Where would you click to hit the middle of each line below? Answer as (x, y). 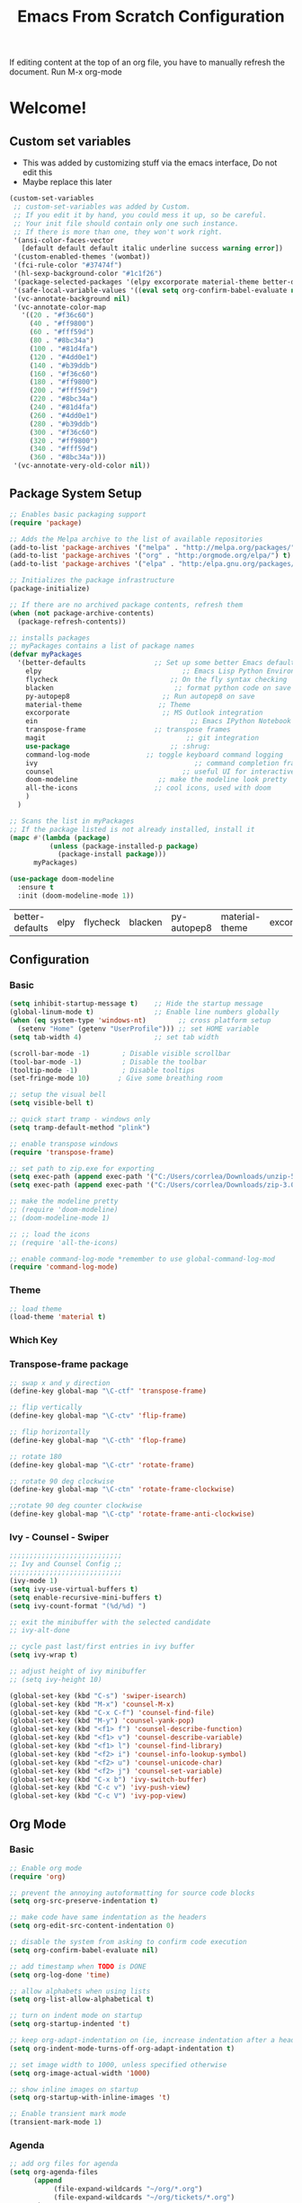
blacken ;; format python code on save (159, 688)
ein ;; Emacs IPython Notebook (159, 721)
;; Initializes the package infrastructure (92, 580)
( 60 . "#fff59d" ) (62, 332)
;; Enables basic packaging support (78, 514)
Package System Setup (75, 494)
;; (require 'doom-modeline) (64, 1210)
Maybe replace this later (67, 182)
